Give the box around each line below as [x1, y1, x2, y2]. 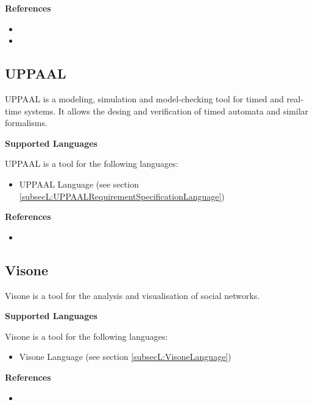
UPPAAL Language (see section [19, 177, 139, 190]
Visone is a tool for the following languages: [5, 329, 168, 342]
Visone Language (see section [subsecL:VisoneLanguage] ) [19, 350, 231, 363]
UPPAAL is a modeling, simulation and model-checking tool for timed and [5, 92, 284, 105]
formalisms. [5, 116, 47, 129]
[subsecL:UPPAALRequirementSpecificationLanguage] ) [19, 189, 225, 202]
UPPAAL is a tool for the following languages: [5, 157, 178, 170]
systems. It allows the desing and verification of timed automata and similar [24, 104, 309, 117]
